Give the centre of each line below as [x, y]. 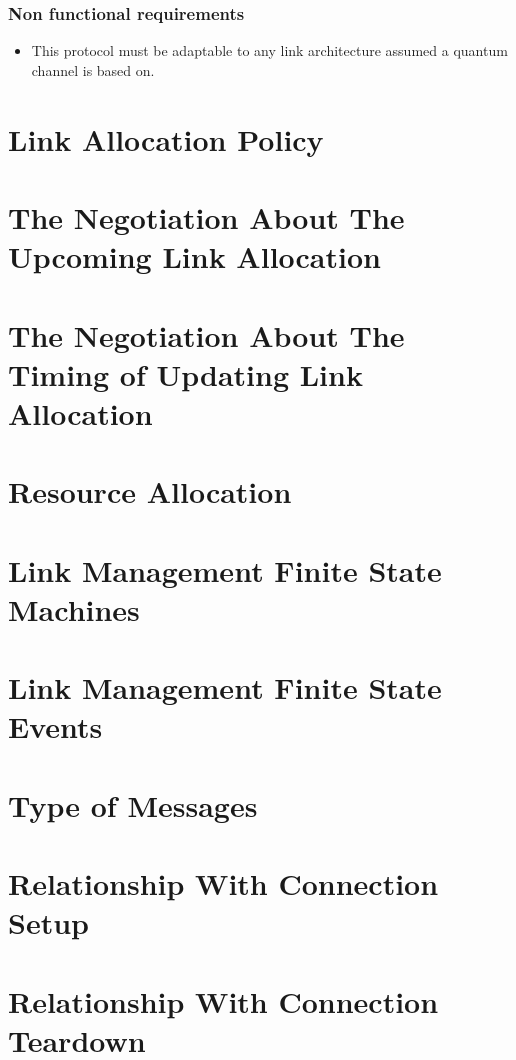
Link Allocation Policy [166, 138]
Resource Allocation [150, 491]
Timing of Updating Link [185, 373]
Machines [74, 608]
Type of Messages [133, 804]
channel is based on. [93, 69]
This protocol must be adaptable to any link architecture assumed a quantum [269, 50]
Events [55, 726]
